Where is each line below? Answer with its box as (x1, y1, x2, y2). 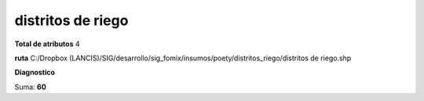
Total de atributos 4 (14, 39, 80, 49)
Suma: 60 (14, 82, 46, 92)
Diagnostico (14, 67, 55, 78)
